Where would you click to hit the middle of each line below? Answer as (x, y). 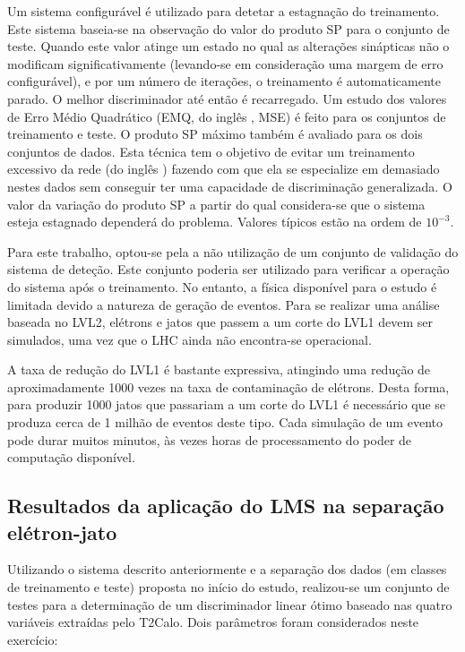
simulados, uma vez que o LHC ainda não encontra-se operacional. (189, 339)
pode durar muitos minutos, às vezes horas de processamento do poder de (210, 439)
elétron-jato (62, 532)
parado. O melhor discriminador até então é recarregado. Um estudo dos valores (227, 98)
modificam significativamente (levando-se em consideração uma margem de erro (225, 63)
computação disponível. (71, 457)
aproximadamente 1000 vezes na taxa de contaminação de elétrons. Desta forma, (228, 386)
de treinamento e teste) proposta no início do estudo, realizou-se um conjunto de (228, 587)
